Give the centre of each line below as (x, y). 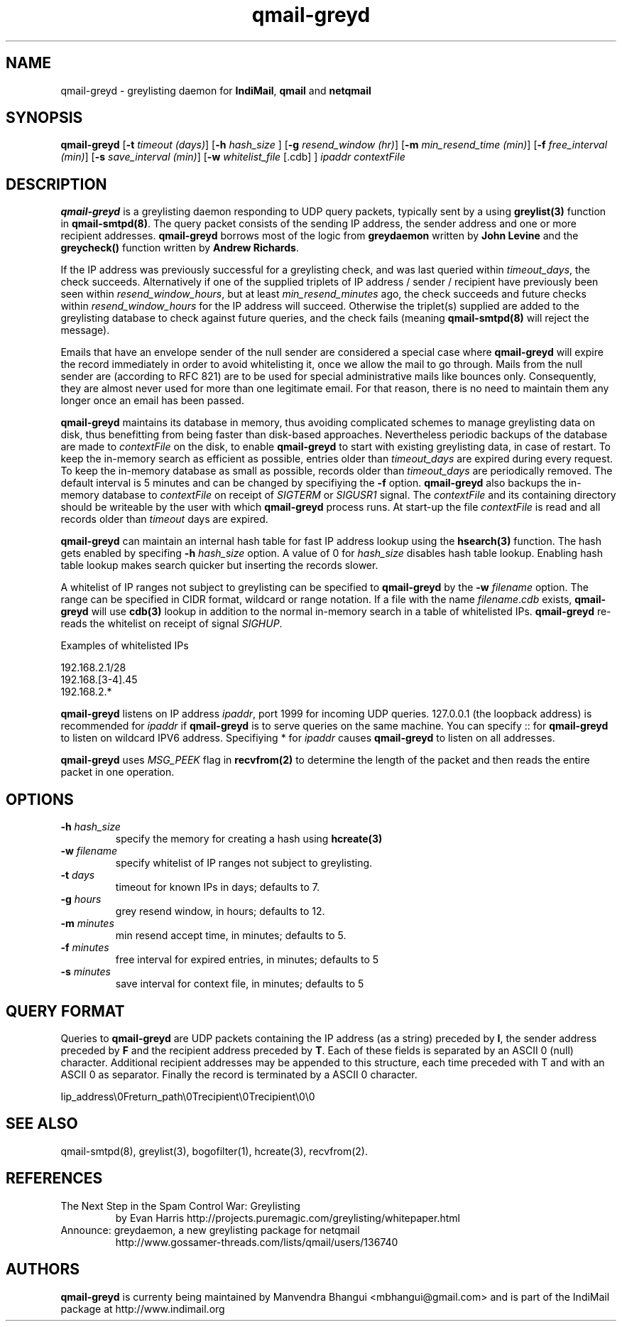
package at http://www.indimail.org (143, 1309)
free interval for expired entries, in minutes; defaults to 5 (247, 960)
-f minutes (85, 948)
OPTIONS (40, 799)
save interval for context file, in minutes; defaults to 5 (240, 984)
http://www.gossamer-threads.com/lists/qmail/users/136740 (257, 1242)
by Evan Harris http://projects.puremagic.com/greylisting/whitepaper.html (288, 1218)
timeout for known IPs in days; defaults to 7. (217, 887)
